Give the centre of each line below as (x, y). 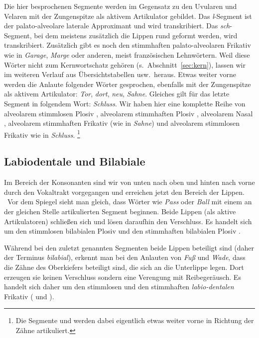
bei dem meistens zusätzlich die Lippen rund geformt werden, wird (136, 35)
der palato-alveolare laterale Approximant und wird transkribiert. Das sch (117, 26)
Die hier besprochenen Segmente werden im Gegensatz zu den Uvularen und (121, 6)
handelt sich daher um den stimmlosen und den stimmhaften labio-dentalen (119, 287)
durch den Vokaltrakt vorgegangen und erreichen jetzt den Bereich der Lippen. (124, 192)
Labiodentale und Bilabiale (75, 161)
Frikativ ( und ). (29, 296)
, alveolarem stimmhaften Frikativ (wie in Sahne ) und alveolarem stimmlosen (122, 123)
